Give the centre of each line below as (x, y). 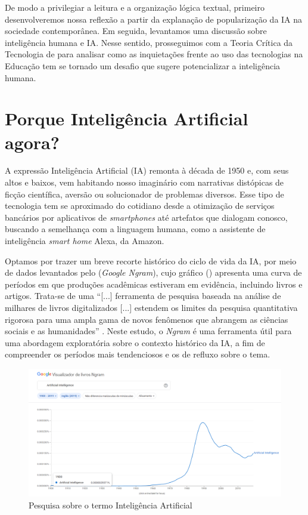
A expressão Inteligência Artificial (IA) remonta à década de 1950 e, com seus (147, 170)
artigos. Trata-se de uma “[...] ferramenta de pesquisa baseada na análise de (143, 296)
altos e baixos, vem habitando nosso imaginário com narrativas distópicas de (144, 182)
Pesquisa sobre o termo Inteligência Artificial (111, 505)
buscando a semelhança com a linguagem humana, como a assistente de (135, 229)
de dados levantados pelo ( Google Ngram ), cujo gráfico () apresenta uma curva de (153, 272)
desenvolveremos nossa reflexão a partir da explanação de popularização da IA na (154, 19)
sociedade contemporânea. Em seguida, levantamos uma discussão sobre (136, 31)
